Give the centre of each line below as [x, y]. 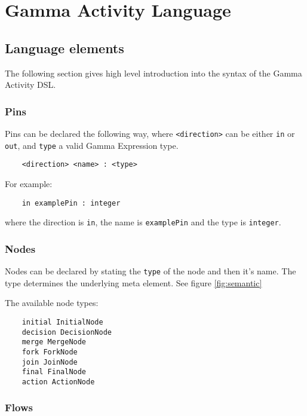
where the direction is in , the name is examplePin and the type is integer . [143, 222]
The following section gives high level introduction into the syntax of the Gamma [153, 73]
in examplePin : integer [71, 203]
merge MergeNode [54, 342]
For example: [29, 183]
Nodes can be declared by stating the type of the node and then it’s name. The [151, 271]
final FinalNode [54, 372]
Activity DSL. [30, 85]
